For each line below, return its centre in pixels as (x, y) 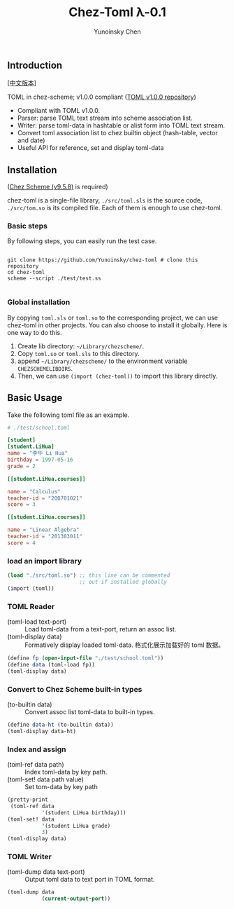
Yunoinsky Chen (117, 32)
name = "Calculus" (34, 491)
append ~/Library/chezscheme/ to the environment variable (102, 361)
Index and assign (37, 749)
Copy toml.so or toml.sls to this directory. (78, 353)
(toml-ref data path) (36, 765)
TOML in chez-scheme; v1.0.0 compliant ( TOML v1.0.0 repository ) (102, 97)
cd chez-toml (26, 273)
